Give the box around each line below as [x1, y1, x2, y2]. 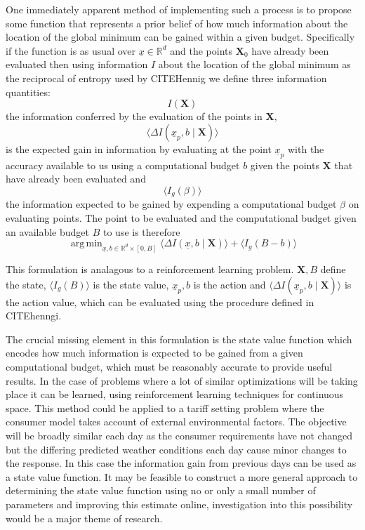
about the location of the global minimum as [158, 57, 351, 72]
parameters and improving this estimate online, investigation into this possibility [6, 496, 353, 511]
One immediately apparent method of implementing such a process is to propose [6, 2, 352, 16]
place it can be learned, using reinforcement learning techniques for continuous [6, 387, 344, 402]
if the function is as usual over [6, 43, 135, 58]
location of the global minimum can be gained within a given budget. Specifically [6, 29, 355, 44]
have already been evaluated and [6, 171, 146, 186]
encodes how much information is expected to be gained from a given [6, 345, 303, 360]
